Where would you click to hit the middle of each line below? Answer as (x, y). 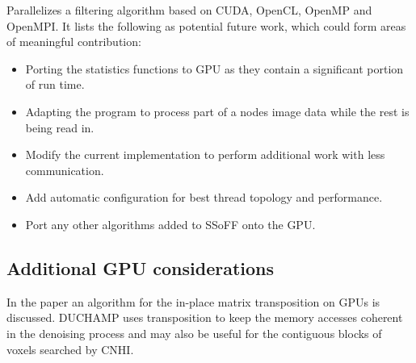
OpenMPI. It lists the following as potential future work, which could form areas (206, 25)
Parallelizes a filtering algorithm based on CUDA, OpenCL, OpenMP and (189, 10)
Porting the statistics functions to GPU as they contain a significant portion (214, 68)
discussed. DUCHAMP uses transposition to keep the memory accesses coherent (205, 317)
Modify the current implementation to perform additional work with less (205, 154)
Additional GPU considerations (141, 267)
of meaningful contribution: (74, 42)
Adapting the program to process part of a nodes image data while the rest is (217, 111)
